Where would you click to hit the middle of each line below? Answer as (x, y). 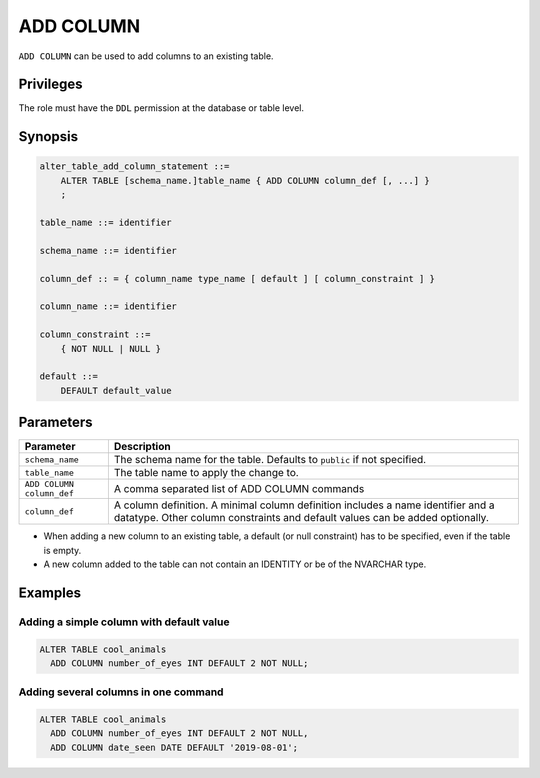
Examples (50, 592)
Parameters (55, 422)
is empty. (62, 550)
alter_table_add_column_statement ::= (134, 166)
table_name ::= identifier (105, 223)
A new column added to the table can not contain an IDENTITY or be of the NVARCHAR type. (235, 564)
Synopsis (48, 136)
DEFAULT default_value (116, 390)
